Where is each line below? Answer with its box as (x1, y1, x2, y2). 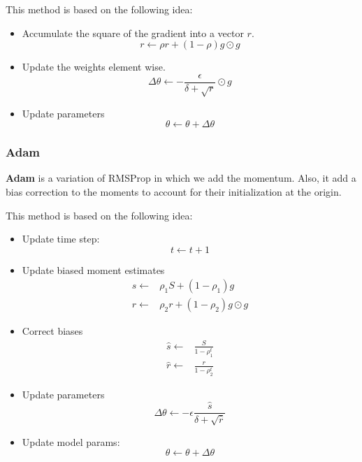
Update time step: (22, 231, 100, 246)
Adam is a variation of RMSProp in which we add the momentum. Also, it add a (6, 171, 356, 185)
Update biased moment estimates (22, 262, 165, 277)
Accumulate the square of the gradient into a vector (22, 25, 244, 40)
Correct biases (22, 324, 83, 338)
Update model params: (22, 434, 120, 449)
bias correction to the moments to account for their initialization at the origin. (6, 185, 342, 199)
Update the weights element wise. (22, 59, 166, 74)
